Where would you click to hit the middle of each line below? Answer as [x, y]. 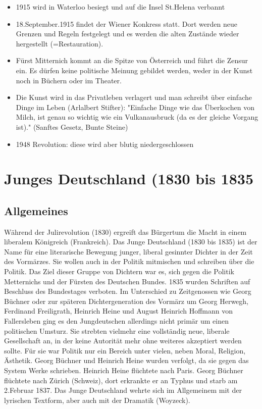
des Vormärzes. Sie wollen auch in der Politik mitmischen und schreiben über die [129, 261]
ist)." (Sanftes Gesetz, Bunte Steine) [72, 126]
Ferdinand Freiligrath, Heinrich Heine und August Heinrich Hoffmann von [119, 311]
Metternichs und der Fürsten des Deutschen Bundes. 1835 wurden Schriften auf [127, 281]
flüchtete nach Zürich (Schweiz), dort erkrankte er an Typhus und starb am [121, 380]
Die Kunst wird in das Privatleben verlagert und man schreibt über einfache [134, 97]
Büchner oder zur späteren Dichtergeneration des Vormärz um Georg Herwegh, [126, 301]
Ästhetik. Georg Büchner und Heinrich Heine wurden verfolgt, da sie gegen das [126, 360]
